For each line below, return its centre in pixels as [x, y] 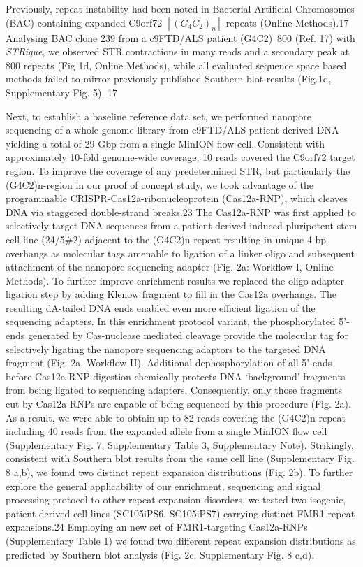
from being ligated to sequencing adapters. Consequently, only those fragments [174, 390]
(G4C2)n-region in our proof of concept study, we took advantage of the [160, 184]
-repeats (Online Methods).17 [286, 22]
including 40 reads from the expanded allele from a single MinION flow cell [166, 431]
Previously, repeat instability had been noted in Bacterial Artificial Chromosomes [180, 8]
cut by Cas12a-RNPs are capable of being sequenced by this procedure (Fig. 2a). [178, 404]
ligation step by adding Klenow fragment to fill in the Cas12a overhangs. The [171, 294]
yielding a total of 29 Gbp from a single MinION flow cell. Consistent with [165, 143]
